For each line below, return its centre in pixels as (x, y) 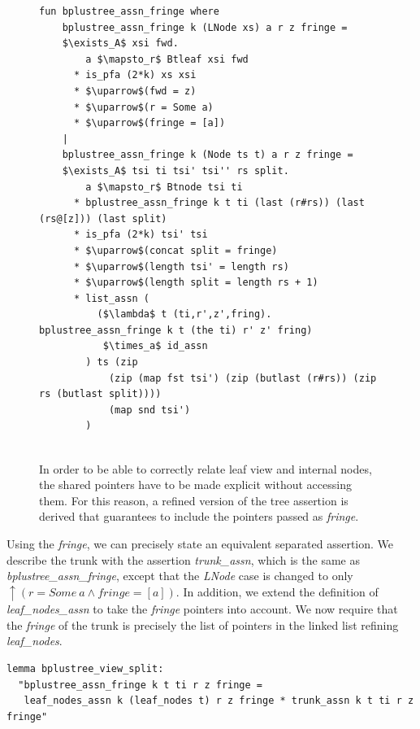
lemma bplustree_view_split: (85, 669)
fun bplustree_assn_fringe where (129, 11)
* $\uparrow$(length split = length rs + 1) (196, 283)
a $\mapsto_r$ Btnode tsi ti (164, 187)
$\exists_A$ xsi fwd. (120, 44)
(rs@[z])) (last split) (103, 218)
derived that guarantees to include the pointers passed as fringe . (199, 516)
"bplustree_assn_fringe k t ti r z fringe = (140, 685)
